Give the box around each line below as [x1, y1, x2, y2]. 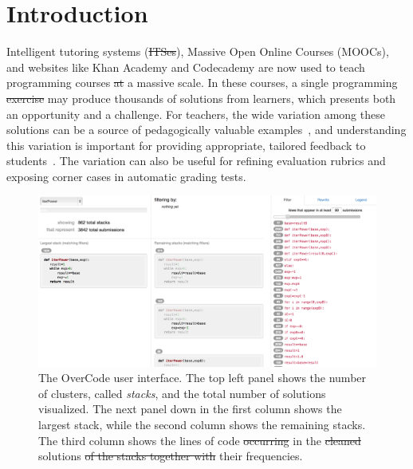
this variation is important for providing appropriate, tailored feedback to [6, 136, 366, 153]
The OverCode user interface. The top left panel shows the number [38, 369, 367, 386]
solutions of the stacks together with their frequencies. [38, 447, 303, 464]
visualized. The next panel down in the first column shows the [38, 400, 342, 417]
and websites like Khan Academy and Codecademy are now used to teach [6, 58, 365, 75]
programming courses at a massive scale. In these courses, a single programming [6, 74, 398, 91]
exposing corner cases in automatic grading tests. [6, 167, 246, 184]
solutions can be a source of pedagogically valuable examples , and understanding [6, 121, 407, 138]
